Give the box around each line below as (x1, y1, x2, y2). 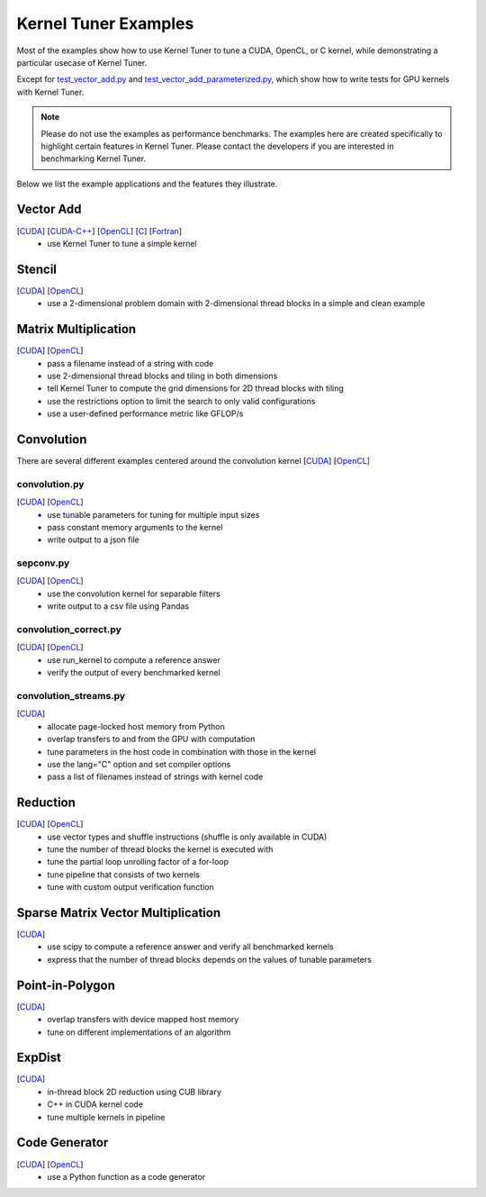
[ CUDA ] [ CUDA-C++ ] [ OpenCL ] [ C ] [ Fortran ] (16, 225, 183, 236)
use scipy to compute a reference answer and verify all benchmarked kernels (47, 941, 335, 952)
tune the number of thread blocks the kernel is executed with (47, 843, 274, 855)
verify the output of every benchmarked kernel (47, 667, 220, 678)
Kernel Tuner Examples (16, 14, 194, 33)
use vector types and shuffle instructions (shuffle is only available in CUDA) (47, 831, 328, 842)
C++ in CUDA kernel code (47, 1099, 144, 1110)
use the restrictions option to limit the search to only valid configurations (47, 395, 316, 406)
